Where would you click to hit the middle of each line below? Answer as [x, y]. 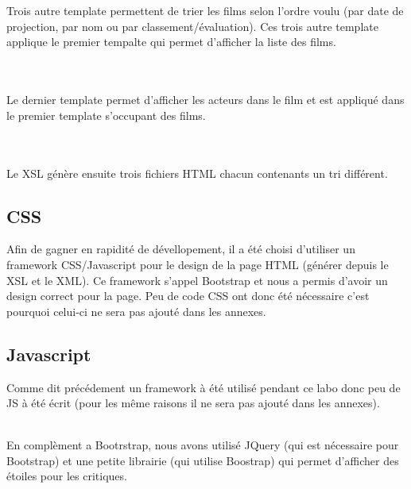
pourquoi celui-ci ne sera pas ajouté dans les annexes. [136, 311]
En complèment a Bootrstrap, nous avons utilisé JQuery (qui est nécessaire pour [203, 445]
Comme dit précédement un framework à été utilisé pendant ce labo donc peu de [204, 387]
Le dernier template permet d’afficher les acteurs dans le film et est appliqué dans [205, 100]
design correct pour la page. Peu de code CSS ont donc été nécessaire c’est [188, 296]
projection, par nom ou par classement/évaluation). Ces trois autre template [192, 26]
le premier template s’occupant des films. [106, 115]
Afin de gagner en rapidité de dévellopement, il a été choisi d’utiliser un [181, 249]
